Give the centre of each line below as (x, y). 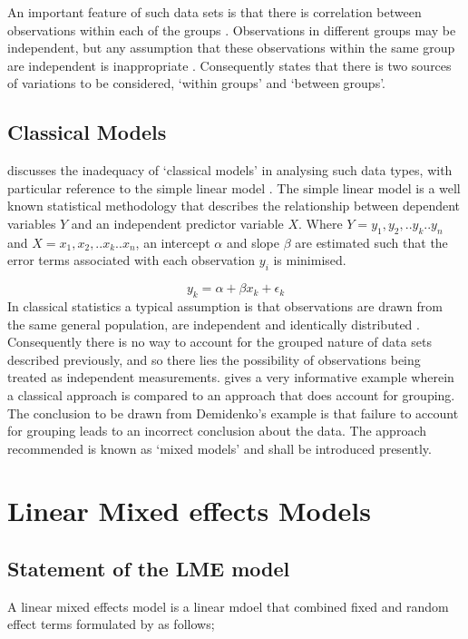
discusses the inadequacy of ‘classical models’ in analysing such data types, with (230, 170)
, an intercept (173, 242)
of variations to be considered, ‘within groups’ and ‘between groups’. (197, 83)
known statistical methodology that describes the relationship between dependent (234, 206)
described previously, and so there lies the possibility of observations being (214, 359)
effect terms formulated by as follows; (111, 624)
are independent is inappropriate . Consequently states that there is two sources (229, 65)
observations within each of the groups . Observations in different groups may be (232, 29)
